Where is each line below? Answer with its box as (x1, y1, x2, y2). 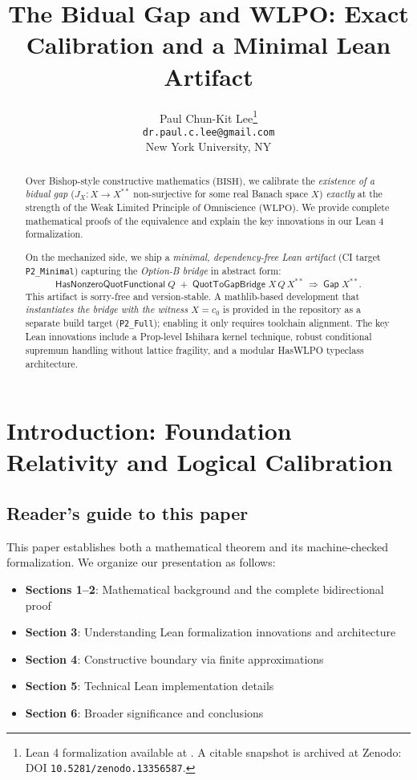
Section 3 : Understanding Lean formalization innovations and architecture (25, 624, 396, 640)
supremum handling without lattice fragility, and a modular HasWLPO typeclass (25, 343, 364, 356)
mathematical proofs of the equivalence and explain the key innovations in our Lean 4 (25, 213, 384, 227)
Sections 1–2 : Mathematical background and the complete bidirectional (25, 580, 384, 597)
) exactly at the (318, 187, 383, 201)
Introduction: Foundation (6, 414, 292, 447)
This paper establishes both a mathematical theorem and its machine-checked (6, 538, 389, 555)
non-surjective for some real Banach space (133, 187, 309, 201)
